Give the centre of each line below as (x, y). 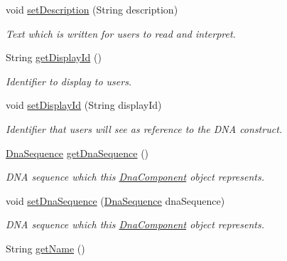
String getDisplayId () (54, 57)
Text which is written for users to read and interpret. (121, 33)
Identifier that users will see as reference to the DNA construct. (144, 128)
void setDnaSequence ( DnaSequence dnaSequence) (115, 200)
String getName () (45, 248)
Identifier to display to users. (69, 81)
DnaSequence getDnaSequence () (77, 153)
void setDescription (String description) (92, 9)
